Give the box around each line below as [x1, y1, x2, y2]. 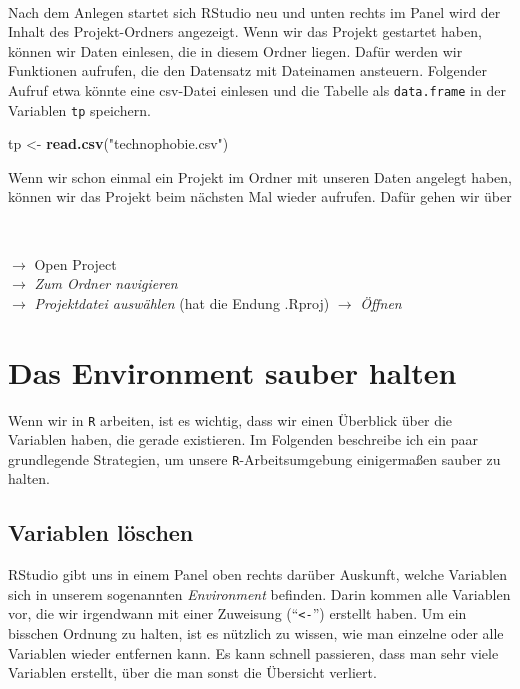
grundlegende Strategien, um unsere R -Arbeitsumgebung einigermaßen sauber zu [8, 448, 501, 469]
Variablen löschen [8, 517, 194, 548]
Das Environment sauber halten [8, 351, 457, 392]
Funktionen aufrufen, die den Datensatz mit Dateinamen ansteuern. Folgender [8, 60, 488, 81]
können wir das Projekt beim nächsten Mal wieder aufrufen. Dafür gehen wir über [8, 186, 512, 207]
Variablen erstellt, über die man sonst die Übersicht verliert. [8, 662, 377, 683]
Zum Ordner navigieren [34, 273, 178, 294]
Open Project [34, 253, 117, 274]
